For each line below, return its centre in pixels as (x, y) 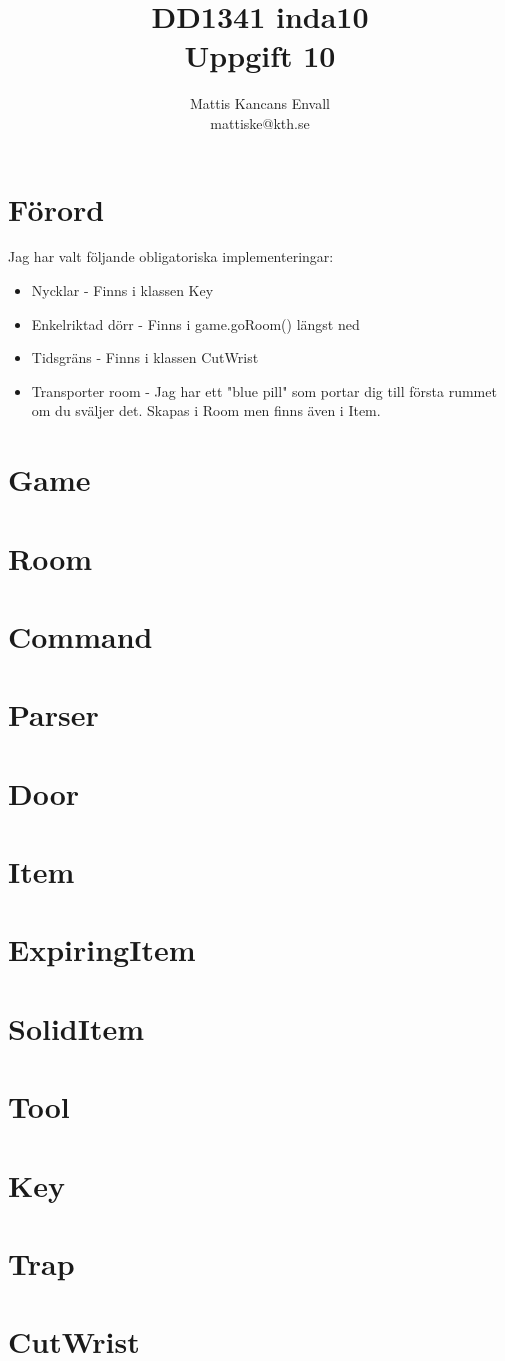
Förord (56, 208)
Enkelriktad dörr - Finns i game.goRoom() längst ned (195, 323)
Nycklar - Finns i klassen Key (122, 290)
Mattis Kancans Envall (260, 103)
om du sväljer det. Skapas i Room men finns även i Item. (206, 410)
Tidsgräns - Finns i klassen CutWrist (145, 357)
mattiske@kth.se (260, 122)
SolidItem (76, 1027)
